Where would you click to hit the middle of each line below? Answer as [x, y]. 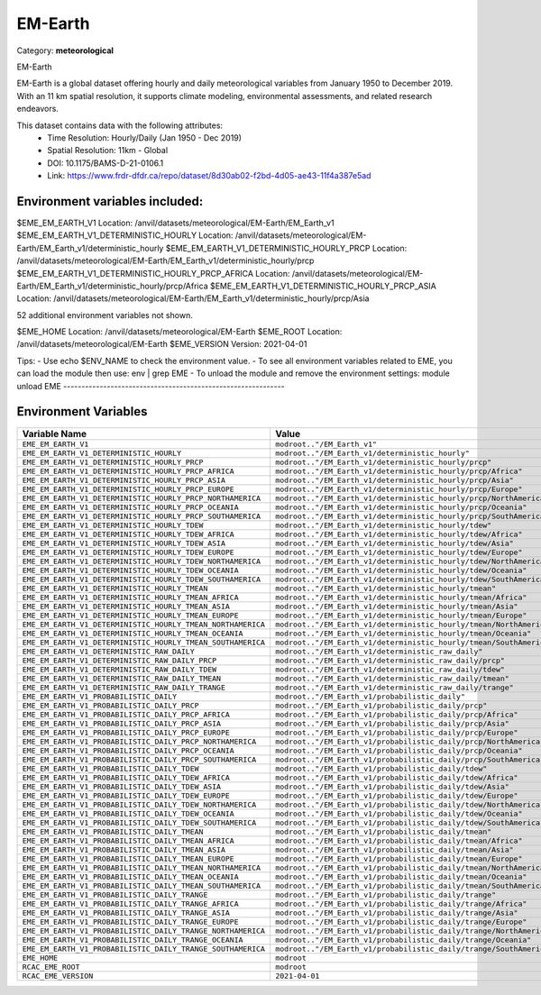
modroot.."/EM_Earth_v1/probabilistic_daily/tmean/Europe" [399, 858]
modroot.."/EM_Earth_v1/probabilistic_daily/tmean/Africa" [399, 840]
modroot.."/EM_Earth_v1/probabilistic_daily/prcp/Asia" [392, 723]
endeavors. [37, 109]
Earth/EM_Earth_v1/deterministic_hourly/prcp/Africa [112, 286]
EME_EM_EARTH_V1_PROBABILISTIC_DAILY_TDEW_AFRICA [126, 777]
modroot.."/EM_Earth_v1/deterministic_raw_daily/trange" [394, 687]
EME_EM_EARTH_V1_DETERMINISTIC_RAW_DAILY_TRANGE [124, 687]
